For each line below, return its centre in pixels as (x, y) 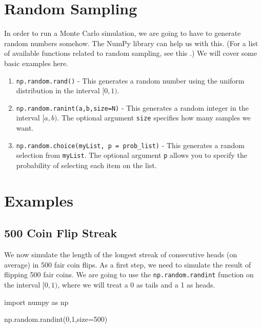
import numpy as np (36, 302)
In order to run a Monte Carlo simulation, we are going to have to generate (123, 33)
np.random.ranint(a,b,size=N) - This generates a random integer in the (132, 107)
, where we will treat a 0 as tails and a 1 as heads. (136, 284)
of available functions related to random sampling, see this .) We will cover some (131, 53)
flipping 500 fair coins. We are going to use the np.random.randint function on (129, 274)
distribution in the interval (58, 90)
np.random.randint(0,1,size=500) (56, 319)
